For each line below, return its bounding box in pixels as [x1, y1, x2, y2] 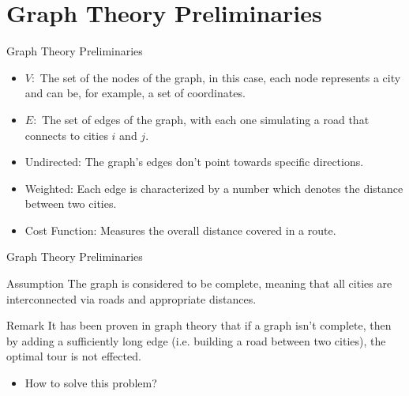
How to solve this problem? [24, 375, 157, 391]
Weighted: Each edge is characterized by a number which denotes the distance [24, 179, 403, 196]
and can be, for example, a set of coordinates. [24, 85, 246, 101]
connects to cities [24, 126, 108, 143]
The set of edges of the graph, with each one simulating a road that [42, 111, 370, 127]
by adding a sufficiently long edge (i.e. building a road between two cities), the [6, 332, 386, 349]
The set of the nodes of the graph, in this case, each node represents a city [39, 69, 401, 85]
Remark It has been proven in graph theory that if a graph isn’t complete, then [6, 317, 392, 334]
